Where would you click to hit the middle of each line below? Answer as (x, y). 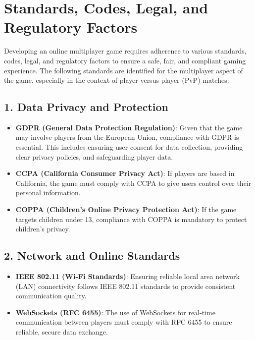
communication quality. (51, 296)
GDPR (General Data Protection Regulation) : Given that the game (129, 127)
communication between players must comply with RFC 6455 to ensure (124, 322)
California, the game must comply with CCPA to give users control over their (133, 183)
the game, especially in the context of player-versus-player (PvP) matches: (117, 80)
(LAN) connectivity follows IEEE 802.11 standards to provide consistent (126, 286)
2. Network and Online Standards (92, 255)
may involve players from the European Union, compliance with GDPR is (127, 137)
